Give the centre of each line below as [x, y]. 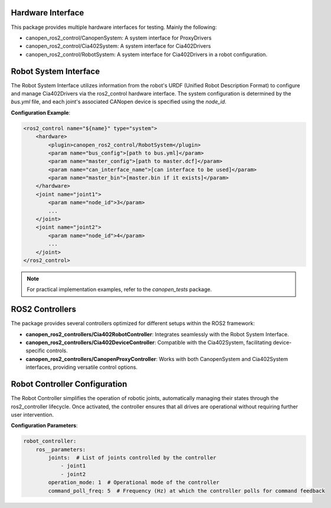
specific [35, 350]
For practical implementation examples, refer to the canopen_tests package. [119, 290]
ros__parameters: [61, 449]
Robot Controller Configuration [69, 384]
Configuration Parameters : [44, 425]
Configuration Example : [41, 113]
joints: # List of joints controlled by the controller [132, 458]
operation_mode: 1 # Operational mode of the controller [134, 483]
